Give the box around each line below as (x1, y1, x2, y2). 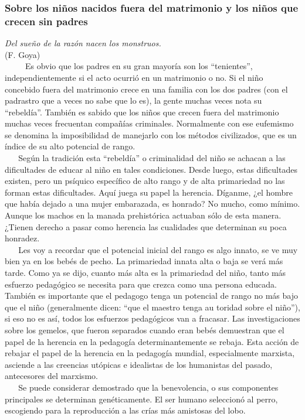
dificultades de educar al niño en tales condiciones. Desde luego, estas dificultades (5, 163, 297, 175)
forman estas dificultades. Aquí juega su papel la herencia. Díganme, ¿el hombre (5, 186, 293, 198)
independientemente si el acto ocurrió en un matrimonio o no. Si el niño (5, 71, 263, 83)
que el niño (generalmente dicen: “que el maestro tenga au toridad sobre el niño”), (5, 301, 300, 313)
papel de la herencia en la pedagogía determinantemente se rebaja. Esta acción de (5, 335, 299, 347)
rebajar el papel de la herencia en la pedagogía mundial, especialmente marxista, (5, 347, 295, 359)
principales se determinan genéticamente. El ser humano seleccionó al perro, (5, 392, 278, 405)
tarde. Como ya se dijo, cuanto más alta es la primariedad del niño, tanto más (5, 267, 286, 279)
